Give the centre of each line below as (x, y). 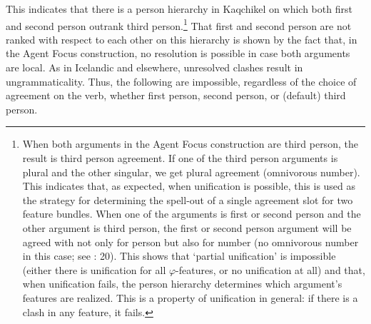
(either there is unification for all (94, 269)
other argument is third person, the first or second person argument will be (187, 227)
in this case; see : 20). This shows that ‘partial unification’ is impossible (179, 256)
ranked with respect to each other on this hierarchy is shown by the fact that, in (182, 39)
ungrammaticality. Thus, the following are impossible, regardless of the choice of (181, 81)
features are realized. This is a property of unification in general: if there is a (190, 297)
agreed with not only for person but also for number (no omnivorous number (190, 242)
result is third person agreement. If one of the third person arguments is (180, 158)
